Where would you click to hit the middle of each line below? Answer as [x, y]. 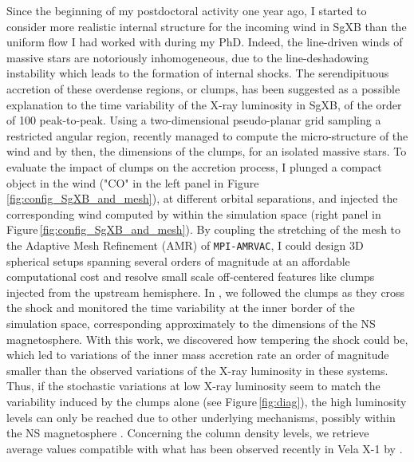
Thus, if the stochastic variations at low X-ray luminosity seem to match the [193, 386]
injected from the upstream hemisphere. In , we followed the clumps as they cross [206, 292]
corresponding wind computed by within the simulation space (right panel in [194, 213]
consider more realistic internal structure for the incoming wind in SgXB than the [207, 26]
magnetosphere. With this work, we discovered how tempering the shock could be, [207, 339]
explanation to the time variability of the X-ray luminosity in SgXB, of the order [204, 104]
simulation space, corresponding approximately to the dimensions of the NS [191, 323]
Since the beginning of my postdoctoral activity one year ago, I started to [187, 10]
